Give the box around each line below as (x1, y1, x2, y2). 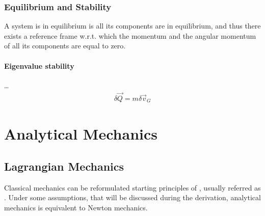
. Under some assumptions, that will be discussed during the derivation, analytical (4, 192, 261, 203)
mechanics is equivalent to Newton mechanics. (4, 202, 148, 212)
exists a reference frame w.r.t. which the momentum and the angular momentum (4, 30, 256, 41)
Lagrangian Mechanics (4, 158, 124, 174)
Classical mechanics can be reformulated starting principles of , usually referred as (4, 182, 261, 193)
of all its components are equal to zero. (4, 40, 126, 51)
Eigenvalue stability (4, 60, 74, 71)
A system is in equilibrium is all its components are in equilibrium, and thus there (4, 20, 261, 31)
